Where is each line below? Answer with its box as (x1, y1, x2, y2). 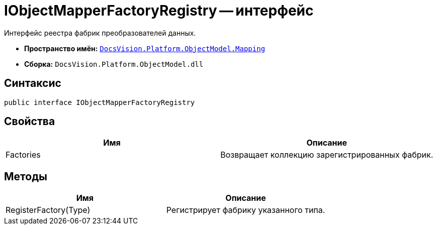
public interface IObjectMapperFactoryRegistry (4, 98, 195, 106)
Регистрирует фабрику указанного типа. (166, 205, 325, 215)
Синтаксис (4, 77, 61, 90)
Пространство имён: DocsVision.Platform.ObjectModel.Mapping (24, 44, 266, 53)
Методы (4, 170, 47, 183)
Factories (6, 150, 41, 160)
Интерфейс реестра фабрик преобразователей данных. (4, 28, 196, 37)
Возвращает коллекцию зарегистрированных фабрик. (220, 150, 433, 160)
